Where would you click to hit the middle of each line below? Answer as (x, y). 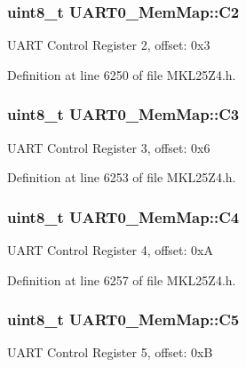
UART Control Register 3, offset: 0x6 (109, 147)
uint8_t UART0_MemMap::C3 (123, 114)
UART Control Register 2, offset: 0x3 (109, 45)
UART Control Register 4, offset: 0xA (110, 250)
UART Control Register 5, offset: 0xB (110, 352)
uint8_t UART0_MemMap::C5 (123, 319)
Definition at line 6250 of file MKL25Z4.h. (122, 74)
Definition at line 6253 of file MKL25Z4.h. (122, 177)
